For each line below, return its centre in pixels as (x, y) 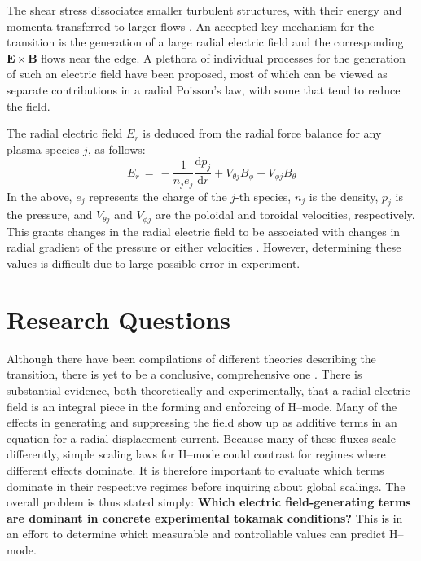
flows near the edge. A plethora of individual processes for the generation (224, 57)
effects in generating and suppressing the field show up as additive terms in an (202, 422)
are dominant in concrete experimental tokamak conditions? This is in (205, 517)
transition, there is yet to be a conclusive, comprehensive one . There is (184, 374)
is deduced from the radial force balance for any (262, 133)
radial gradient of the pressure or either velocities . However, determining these (204, 247)
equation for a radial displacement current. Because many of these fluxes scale (201, 438)
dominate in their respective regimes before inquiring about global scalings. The (206, 486)
